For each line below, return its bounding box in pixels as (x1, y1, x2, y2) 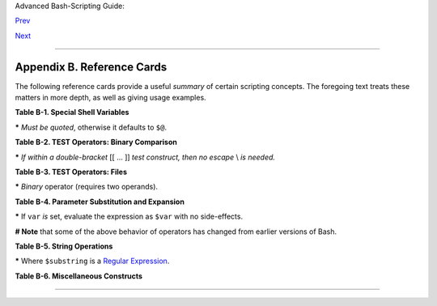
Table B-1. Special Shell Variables (15, 108, 129, 117)
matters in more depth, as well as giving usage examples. (15, 93, 206, 103)
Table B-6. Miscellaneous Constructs (15, 271, 143, 281)
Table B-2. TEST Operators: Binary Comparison (15, 138, 177, 147)
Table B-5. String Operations (15, 241, 113, 251)
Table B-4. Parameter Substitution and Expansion (15, 197, 185, 206)
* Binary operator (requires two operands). (15, 182, 158, 192)
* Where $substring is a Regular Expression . (15, 256, 170, 266)
